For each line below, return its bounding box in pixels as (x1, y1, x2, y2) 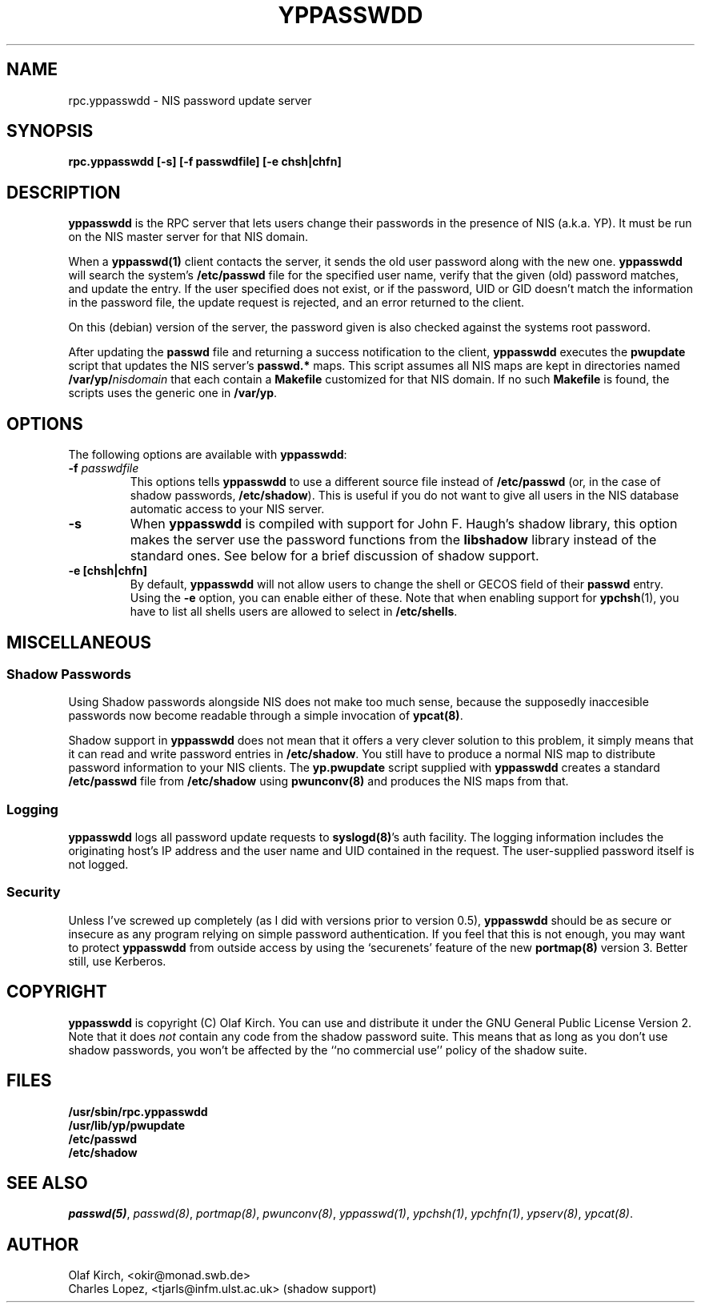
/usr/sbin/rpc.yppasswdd (68, 1104, 208, 1118)
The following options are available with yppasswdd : (68, 448, 347, 462)
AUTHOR (6, 1234, 79, 1255)
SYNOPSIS (6, 121, 94, 142)
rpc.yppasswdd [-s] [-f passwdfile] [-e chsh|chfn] (68, 155, 342, 169)
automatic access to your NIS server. (130, 502, 325, 516)
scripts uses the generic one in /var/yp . (68, 386, 278, 400)
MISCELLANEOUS (6, 632, 151, 652)
